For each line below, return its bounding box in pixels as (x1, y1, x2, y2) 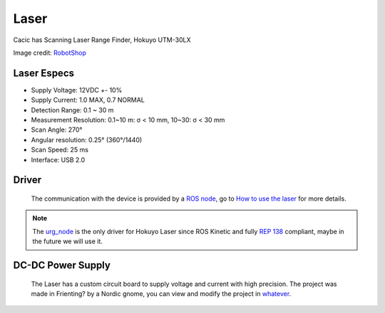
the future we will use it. (32, 237, 103, 245)
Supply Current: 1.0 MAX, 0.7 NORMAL (31, 96, 145, 105)
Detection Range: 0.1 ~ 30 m (31, 105, 114, 114)
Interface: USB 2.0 (31, 155, 86, 164)
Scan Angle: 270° (31, 125, 83, 134)
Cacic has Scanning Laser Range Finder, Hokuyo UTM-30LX (13, 36, 191, 44)
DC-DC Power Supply (13, 259, 111, 271)
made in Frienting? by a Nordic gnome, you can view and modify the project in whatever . (31, 289, 292, 298)
